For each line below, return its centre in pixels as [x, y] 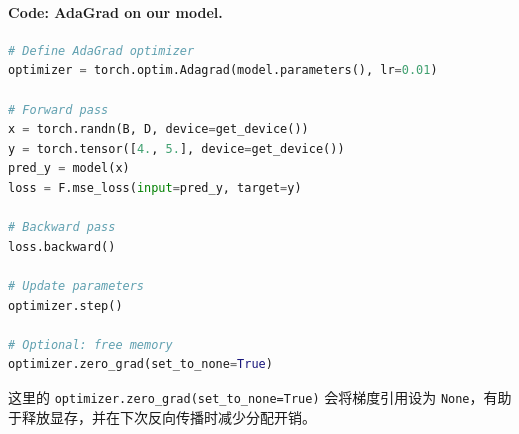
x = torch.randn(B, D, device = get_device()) [158, 129]
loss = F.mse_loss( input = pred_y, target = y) [155, 187]
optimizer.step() [65, 305]
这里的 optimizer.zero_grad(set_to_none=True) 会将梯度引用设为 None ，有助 [260, 396]
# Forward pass [58, 109]
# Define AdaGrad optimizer [101, 50]
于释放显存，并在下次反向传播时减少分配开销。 [162, 416]
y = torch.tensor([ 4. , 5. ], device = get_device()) [176, 148]
